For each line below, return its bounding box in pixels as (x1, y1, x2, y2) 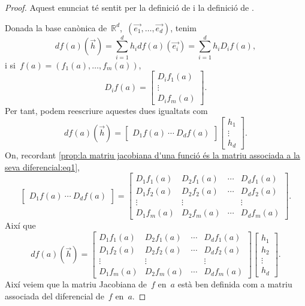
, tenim (170, 21, 197, 34)
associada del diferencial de (5, 289, 104, 302)
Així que (5, 219, 36, 232)
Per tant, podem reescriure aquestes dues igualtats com (5, 104, 208, 117)
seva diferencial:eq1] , (5, 160, 80, 173)
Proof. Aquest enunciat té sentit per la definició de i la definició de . (5, 1, 254, 13)
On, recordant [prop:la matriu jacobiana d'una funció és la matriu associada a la (5, 149, 300, 161)
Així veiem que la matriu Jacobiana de (5, 278, 147, 290)
